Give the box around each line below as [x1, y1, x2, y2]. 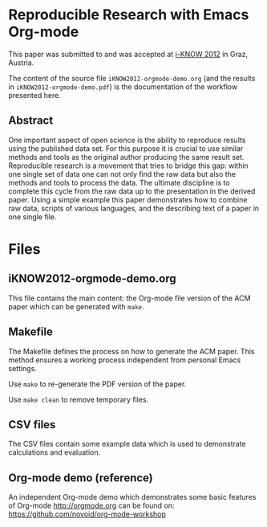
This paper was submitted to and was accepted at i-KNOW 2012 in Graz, [8, 49, 249, 59]
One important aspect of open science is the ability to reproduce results [8, 135, 246, 145]
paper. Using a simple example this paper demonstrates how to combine [8, 194, 248, 204]
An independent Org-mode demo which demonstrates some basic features [8, 492, 257, 502]
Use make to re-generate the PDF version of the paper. [8, 379, 187, 389]
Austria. [8, 58, 34, 67]
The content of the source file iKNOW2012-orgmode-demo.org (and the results [8, 73, 256, 83]
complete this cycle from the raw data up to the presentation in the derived [8, 186, 256, 196]
